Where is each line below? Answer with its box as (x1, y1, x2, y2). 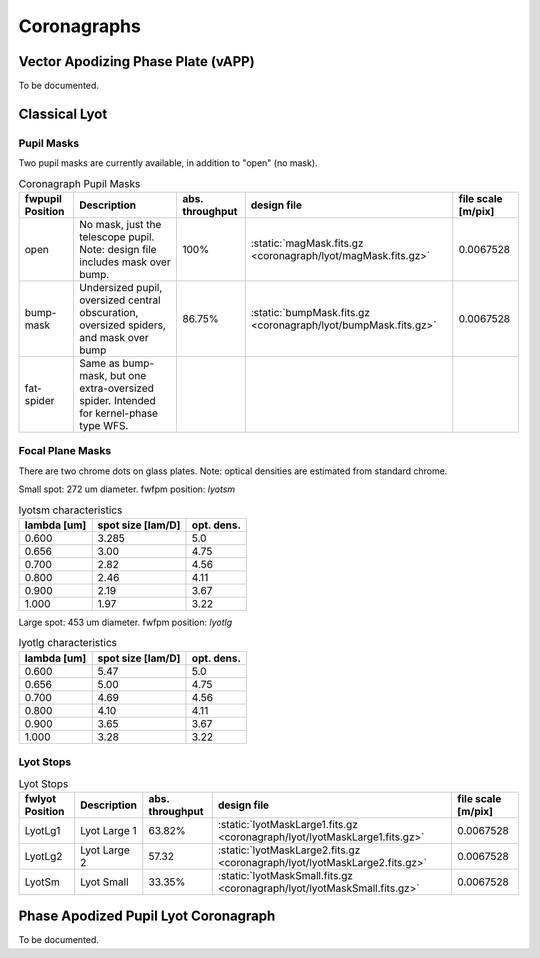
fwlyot (24, 791, 57, 805)
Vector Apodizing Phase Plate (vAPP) (18, 53, 255, 70)
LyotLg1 (24, 823, 61, 837)
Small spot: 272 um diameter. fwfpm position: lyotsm (18, 483, 236, 495)
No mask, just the (79, 217, 162, 231)
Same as (79, 356, 120, 370)
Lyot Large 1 (80, 823, 137, 837)
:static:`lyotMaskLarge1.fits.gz (217, 817, 359, 831)
